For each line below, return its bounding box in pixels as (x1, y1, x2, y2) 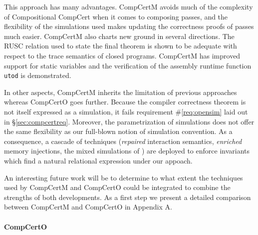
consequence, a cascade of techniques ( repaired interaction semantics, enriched (4, 135, 242, 146)
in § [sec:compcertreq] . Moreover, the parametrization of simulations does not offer (4, 116, 255, 126)
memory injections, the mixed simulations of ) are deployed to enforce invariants (4, 145, 250, 156)
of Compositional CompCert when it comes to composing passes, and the (4, 11, 228, 21)
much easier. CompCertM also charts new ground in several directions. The (4, 30, 235, 41)
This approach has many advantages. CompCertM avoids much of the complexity (4, 1, 253, 11)
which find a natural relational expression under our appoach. (4, 155, 193, 165)
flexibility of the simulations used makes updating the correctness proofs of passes (4, 21, 254, 31)
